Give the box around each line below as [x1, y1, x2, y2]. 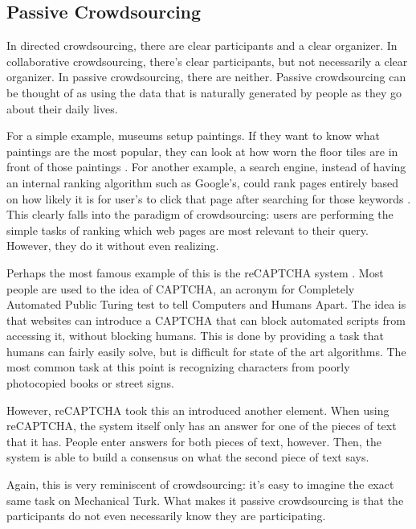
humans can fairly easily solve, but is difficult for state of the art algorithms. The [6, 342, 406, 359]
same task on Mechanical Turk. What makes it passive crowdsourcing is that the [6, 491, 404, 508]
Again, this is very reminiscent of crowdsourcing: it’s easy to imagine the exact [6, 476, 394, 493]
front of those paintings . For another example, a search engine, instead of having [6, 158, 406, 175]
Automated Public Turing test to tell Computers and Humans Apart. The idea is [6, 296, 406, 313]
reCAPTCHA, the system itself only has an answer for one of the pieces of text [6, 417, 397, 434]
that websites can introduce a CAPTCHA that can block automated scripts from [6, 311, 406, 328]
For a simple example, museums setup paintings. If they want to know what [6, 127, 380, 144]
